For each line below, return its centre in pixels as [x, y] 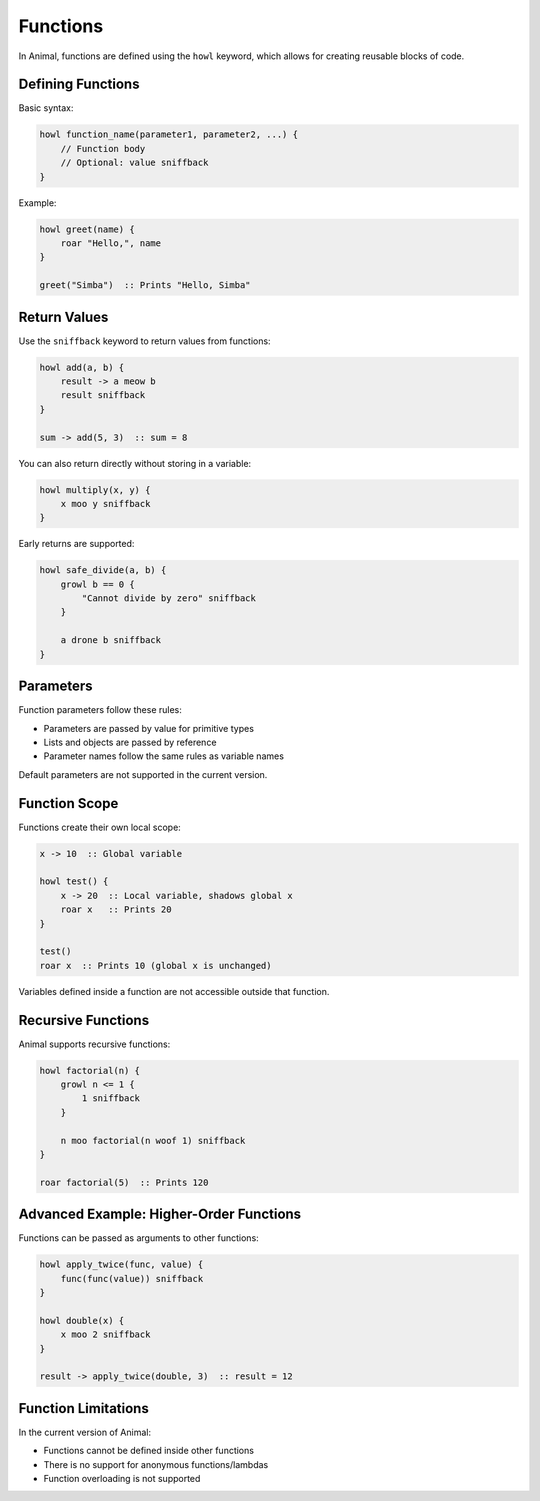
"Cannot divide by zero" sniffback [169, 598]
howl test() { [74, 881]
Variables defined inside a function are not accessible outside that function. [174, 991]
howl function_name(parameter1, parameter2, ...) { [169, 134]
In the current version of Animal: [85, 1432]
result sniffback [103, 395]
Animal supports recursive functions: [94, 1044]
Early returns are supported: [76, 544]
